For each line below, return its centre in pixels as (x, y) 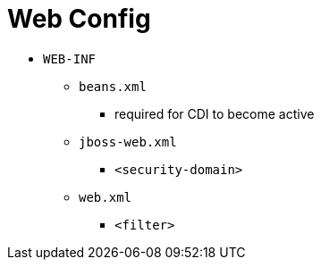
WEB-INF (70, 58)
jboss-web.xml (128, 142)
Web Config (79, 19)
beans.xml (113, 86)
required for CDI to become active (215, 113)
